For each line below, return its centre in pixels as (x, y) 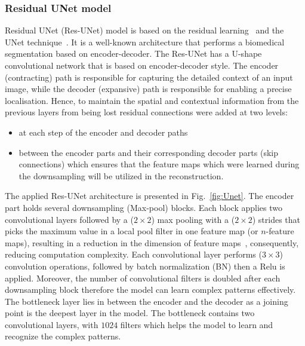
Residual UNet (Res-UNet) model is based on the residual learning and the (144, 30)
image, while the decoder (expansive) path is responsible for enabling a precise (148, 89)
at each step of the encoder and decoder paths (103, 132)
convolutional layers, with (52, 324)
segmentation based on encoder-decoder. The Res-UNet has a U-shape (133, 53)
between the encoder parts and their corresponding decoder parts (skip (149, 152)
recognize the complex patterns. (63, 336)
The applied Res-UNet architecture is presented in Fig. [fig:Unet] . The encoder (150, 196)
